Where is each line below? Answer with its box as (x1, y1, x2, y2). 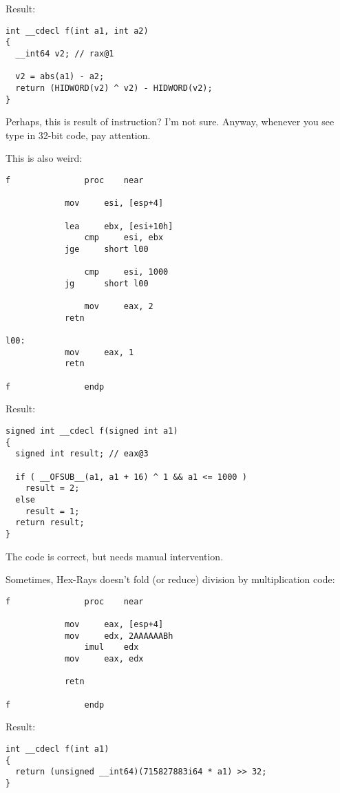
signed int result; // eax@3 (15, 449, 149, 459)
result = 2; (25, 483, 80, 494)
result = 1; (25, 506, 80, 516)
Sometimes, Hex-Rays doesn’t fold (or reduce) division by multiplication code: (6, 572, 335, 586)
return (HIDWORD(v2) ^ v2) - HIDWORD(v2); (15, 83, 213, 93)
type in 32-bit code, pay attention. (6, 127, 151, 142)
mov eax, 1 (64, 347, 134, 357)
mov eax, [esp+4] (64, 620, 164, 630)
